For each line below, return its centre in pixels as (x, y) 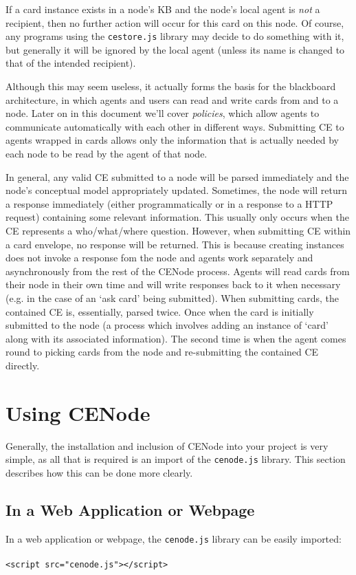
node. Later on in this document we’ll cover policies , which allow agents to (163, 113)
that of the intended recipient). (71, 63)
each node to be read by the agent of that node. (107, 153)
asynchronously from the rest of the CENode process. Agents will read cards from (178, 271)
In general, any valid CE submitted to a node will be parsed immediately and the (177, 176)
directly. (23, 365)
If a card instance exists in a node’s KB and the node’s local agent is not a (163, 9)
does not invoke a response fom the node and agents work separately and (159, 258)
